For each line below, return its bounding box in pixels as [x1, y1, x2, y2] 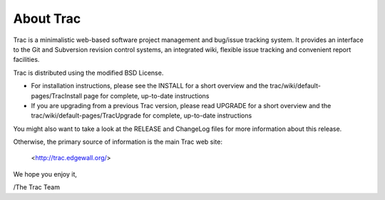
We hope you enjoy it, [13, 169, 78, 178]
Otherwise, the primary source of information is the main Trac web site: [13, 137, 222, 146]
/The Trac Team [13, 183, 61, 191]
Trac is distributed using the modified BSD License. [13, 68, 164, 77]
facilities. [13, 56, 40, 64]
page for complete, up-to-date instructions [83, 91, 210, 100]
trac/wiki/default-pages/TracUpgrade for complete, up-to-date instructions [31, 111, 252, 120]
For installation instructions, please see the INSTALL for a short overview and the [31, 82, 269, 90]
